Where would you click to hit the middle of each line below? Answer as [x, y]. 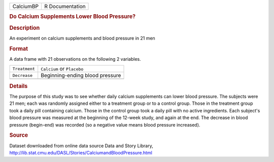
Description [25, 28]
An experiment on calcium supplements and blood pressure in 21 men [82, 38]
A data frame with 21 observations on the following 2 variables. [75, 59]
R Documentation [65, 6]
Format [19, 49]
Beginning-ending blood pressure [81, 75]
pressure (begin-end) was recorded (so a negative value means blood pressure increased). [105, 125]
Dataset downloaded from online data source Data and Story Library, [81, 146]
